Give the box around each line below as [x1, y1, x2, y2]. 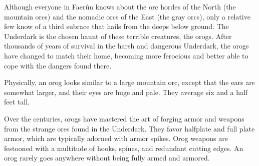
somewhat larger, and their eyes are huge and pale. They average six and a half [4, 86, 248, 97]
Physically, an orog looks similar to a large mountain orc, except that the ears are [4, 77, 255, 87]
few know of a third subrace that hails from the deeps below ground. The [4, 21, 229, 31]
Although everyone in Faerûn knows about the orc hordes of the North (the [4, 1, 236, 11]
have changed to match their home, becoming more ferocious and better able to [4, 50, 248, 60]
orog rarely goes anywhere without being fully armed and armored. [4, 152, 210, 163]
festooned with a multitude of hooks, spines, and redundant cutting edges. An [4, 142, 243, 153]
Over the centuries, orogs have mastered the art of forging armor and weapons [4, 113, 244, 123]
